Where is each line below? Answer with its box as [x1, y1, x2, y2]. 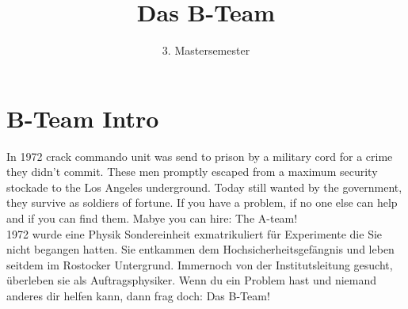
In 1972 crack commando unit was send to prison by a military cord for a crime [6, 147, 393, 164]
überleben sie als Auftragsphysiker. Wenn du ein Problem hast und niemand [6, 272, 377, 288]
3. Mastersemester [162, 42, 250, 59]
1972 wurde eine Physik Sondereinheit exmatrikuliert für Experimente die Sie [6, 225, 383, 242]
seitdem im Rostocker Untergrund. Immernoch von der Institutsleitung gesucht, [6, 256, 393, 273]
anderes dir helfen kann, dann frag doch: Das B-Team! [6, 288, 270, 303]
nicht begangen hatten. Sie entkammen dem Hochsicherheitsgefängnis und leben [6, 241, 395, 257]
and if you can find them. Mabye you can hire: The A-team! [6, 210, 298, 227]
